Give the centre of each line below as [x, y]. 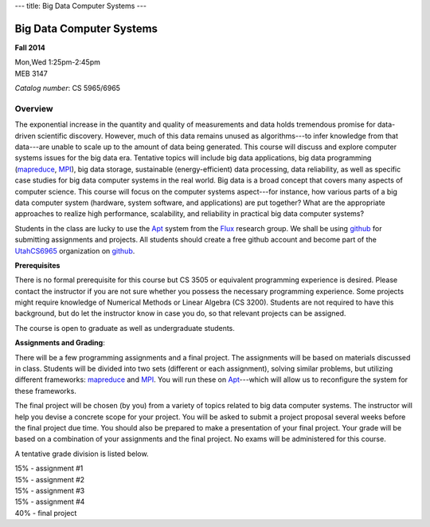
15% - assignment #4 [50, 501]
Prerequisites [37, 265]
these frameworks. [46, 391]
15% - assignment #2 [50, 479]
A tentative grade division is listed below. [82, 454]
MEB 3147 [31, 73]
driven [25, 136]
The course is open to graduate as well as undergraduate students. [125, 328]
